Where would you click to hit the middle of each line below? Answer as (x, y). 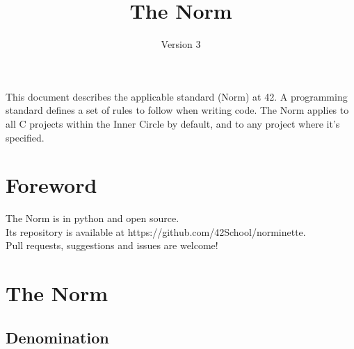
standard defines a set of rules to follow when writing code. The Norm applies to (177, 110)
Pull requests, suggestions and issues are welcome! (112, 245)
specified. (25, 137)
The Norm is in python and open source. (92, 218)
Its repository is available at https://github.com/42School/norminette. (156, 231)
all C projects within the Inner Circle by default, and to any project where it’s (173, 123)
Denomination (57, 337)
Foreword (51, 185)
